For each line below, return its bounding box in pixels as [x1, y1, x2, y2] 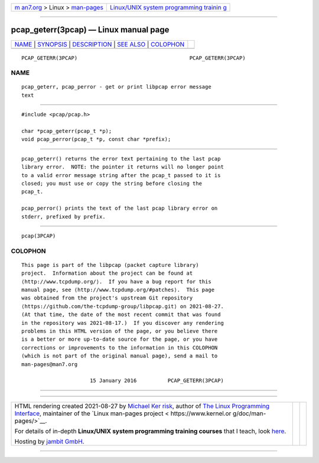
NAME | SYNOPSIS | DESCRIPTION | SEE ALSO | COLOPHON [14, 40, 185, 48]
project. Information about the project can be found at [21, 270, 193, 277]
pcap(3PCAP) [21, 232, 56, 239]
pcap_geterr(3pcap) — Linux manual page [11, 25, 170, 35]
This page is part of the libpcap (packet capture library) [21, 262, 199, 268]
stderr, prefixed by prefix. [21, 213, 106, 220]
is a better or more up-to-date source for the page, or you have [21, 336, 218, 343]
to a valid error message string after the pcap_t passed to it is [21, 172, 221, 178]
